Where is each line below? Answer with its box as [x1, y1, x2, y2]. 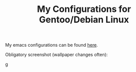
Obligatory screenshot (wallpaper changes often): [5, 52, 108, 58]
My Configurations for [36, 3, 131, 15]
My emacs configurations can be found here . [5, 42, 98, 48]
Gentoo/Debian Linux [39, 14, 129, 25]
